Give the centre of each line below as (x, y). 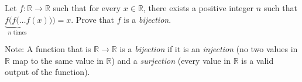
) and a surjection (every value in (171, 60)
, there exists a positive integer (198, 8)
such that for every (87, 8)
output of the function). (47, 72)
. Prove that (93, 19)
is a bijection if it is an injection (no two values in (209, 49)
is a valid (258, 60)
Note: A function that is (48, 49)
